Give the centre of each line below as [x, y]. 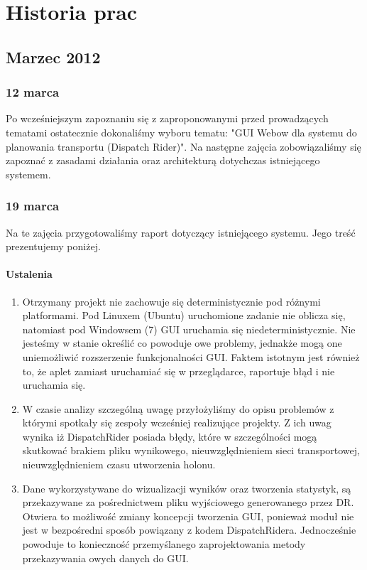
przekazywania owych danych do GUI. [105, 558]
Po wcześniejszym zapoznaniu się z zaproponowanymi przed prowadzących [167, 118]
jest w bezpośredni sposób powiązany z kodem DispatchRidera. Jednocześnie [189, 530]
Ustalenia [29, 274]
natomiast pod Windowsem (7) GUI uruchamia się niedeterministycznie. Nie [189, 329]
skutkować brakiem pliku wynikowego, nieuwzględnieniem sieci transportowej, [191, 450]
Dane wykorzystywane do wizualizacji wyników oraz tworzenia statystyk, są [187, 488]
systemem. [28, 174]
